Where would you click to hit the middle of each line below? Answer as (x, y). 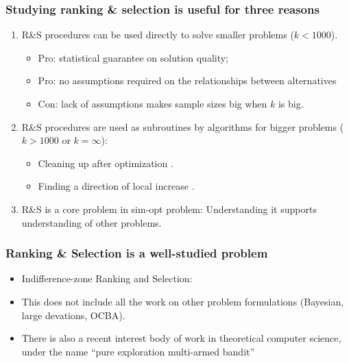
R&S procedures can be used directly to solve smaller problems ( (158, 35)
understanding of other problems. (92, 222)
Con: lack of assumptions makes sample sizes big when (153, 103)
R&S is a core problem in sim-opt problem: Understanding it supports (169, 209)
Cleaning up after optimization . (106, 163)
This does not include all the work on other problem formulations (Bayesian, (183, 301)
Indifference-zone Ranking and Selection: (107, 278)
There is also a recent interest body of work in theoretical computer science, (181, 338)
